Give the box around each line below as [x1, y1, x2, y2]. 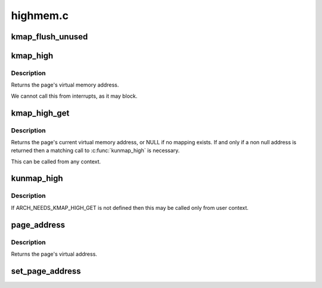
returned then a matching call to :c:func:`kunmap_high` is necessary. [11, 147, 180, 154]
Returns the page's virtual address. [11, 250, 98, 258]
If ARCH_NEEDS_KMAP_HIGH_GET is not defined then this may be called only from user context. [11, 204, 249, 211]
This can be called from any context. [11, 158, 101, 165]
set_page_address [11, 266, 81, 276]
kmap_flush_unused [11, 32, 88, 42]
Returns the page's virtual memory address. [11, 81, 119, 89]
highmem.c [11, 9, 69, 22]
